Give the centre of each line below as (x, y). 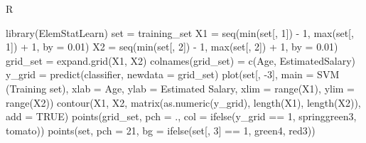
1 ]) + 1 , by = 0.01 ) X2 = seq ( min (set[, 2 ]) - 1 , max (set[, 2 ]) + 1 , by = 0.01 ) (172, 47)
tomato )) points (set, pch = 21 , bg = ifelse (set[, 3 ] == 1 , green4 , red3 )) (161, 130)
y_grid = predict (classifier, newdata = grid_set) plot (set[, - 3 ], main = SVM (173, 74)
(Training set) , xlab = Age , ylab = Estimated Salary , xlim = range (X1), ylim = (181, 88)
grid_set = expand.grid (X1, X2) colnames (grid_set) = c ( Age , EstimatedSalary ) (181, 60)
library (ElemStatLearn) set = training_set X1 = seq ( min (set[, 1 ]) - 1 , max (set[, (180, 32)
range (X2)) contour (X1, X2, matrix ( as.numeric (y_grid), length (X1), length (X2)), (183, 102)
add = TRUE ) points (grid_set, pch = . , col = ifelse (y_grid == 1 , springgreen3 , (181, 116)
